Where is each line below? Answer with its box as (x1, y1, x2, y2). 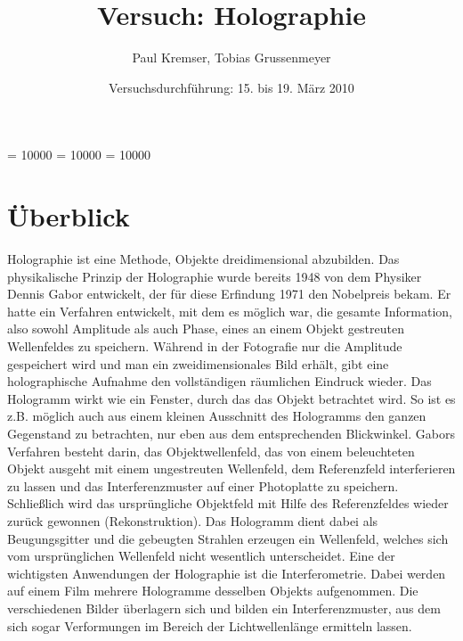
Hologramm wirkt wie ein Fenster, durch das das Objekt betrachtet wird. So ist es (7, 389, 456, 407)
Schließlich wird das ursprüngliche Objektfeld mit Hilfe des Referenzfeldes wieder (7, 494, 449, 513)
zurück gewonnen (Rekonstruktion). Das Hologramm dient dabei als (7, 511, 378, 530)
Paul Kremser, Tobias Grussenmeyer (132, 48, 331, 67)
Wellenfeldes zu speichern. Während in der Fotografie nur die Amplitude (7, 337, 402, 355)
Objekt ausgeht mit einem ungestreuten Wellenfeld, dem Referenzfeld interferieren (7, 459, 456, 478)
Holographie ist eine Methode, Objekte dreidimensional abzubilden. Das (7, 250, 400, 268)
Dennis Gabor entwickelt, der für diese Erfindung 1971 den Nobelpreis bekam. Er (7, 284, 451, 303)
